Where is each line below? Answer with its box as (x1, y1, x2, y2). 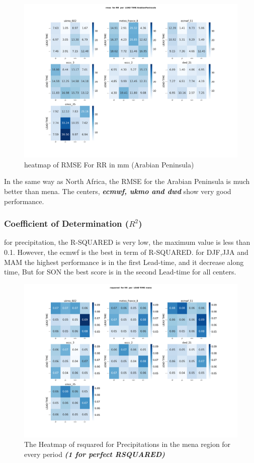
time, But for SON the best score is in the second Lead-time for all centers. (4, 266, 236, 277)
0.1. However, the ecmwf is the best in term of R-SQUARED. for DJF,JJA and (4, 246, 248, 257)
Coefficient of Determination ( (4, 217, 129, 230)
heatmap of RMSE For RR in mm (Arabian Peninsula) (24, 159, 194, 169)
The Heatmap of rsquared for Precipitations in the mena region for (24, 439, 231, 449)
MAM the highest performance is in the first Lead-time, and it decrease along (4, 256, 244, 267)
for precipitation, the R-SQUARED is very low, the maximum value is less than (4, 237, 250, 247)
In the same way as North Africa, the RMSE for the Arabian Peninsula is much (4, 176, 250, 187)
